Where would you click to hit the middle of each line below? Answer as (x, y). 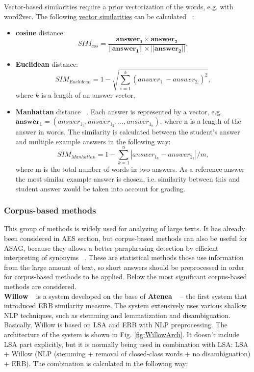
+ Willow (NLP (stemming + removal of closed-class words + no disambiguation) (127, 354)
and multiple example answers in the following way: (93, 141)
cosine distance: (40, 33)
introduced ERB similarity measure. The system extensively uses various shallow (125, 306)
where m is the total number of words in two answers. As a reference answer (130, 169)
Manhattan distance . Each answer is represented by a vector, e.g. (119, 111)
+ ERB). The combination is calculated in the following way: (96, 363)
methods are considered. (40, 286)
